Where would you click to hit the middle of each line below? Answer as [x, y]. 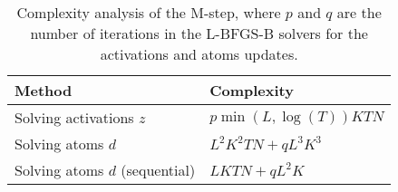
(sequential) [158, 170]
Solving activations [74, 117]
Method [44, 90]
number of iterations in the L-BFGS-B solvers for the [199, 33]
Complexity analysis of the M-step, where [149, 12]
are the [359, 12]
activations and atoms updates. [199, 54]
